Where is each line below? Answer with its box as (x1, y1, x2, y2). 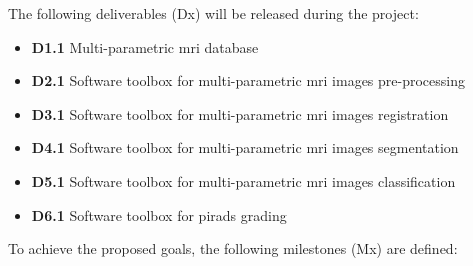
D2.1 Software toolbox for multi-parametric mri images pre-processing (31, 70, 466, 91)
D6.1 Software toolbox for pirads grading (31, 204, 287, 225)
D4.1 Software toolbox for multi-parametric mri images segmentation (31, 137, 459, 158)
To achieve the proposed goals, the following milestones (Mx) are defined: (8, 238, 458, 259)
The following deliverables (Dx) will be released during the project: (8, 3, 419, 23)
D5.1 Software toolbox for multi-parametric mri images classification (31, 170, 456, 191)
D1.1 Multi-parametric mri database (31, 36, 259, 57)
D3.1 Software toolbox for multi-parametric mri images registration (31, 103, 449, 124)
